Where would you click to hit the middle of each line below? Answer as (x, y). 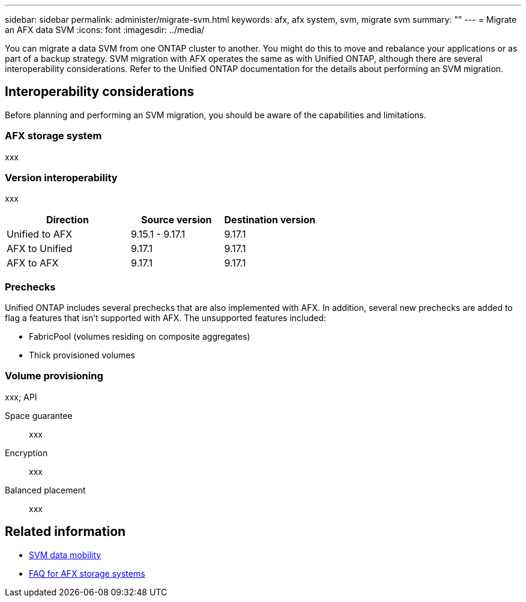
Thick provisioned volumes (82, 355)
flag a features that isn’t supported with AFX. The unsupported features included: (166, 318)
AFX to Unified (40, 249)
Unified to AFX (40, 234)
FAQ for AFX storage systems (87, 573)
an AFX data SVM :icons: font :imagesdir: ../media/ (105, 30)
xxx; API (21, 397)
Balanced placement (45, 490)
